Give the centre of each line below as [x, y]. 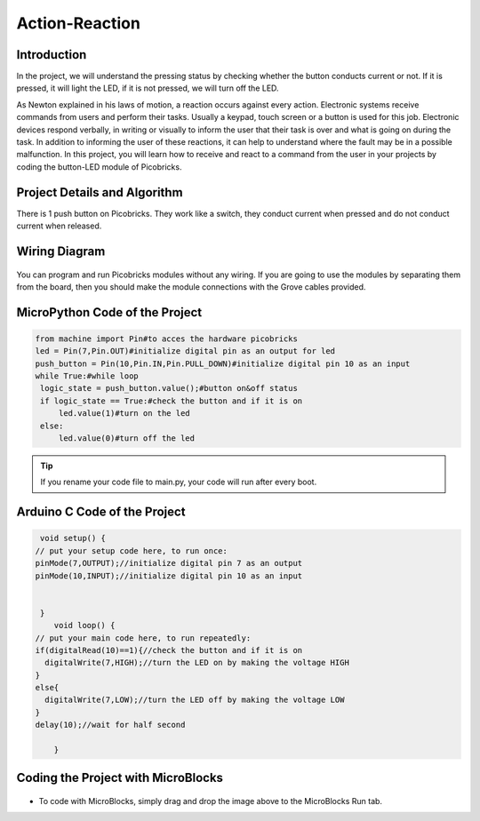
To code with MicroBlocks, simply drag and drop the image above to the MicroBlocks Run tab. [210, 801]
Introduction [52, 55]
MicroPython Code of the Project [109, 312]
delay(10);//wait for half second [110, 725]
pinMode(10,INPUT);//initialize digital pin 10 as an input [169, 576]
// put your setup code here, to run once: [132, 550]
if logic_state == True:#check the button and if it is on [172, 401]
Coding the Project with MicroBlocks [120, 778]
